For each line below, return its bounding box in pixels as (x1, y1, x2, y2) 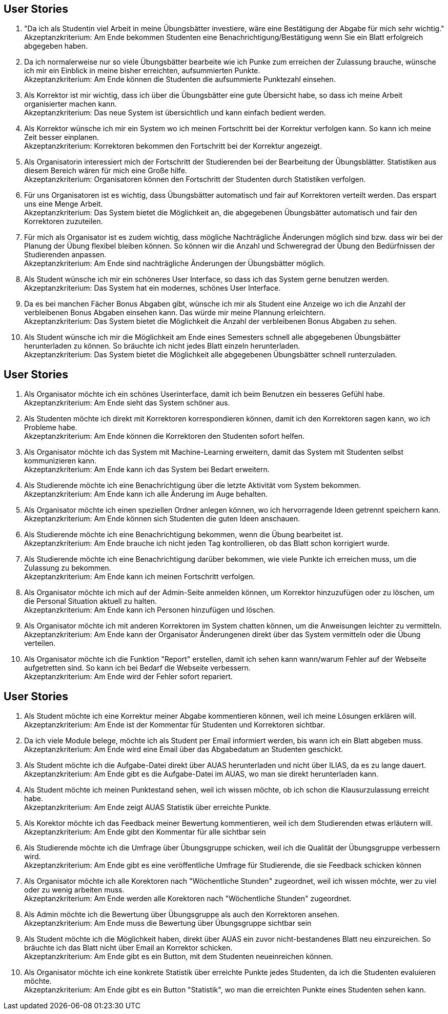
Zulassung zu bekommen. (24, 563, 111, 573)
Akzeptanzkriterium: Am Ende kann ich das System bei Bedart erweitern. (24, 465, 270, 474)
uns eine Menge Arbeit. (24, 199, 103, 209)
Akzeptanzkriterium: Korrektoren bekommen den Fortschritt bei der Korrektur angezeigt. (24, 141, 322, 151)
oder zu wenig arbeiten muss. (24, 885, 125, 895)
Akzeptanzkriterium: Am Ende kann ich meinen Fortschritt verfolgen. (24, 572, 255, 581)
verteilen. (24, 639, 56, 648)
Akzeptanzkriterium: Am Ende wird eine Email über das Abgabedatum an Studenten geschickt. (24, 745, 343, 754)
